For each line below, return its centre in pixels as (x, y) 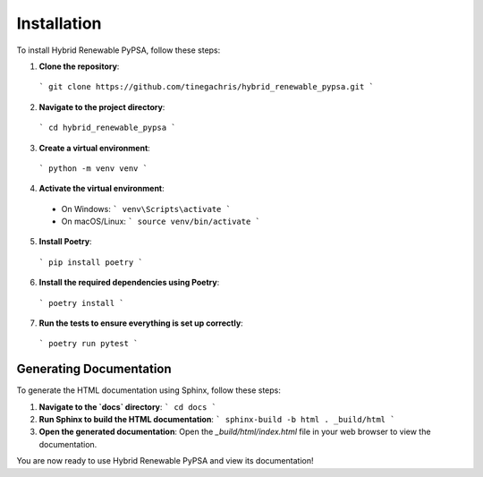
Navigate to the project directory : (102, 106)
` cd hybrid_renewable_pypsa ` (107, 128)
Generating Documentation (94, 369)
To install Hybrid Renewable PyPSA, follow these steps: (119, 50)
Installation (59, 23)
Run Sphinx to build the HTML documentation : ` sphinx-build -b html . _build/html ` (217, 420)
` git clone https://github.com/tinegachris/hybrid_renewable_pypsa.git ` (207, 87)
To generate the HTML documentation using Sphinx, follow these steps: (149, 390)
